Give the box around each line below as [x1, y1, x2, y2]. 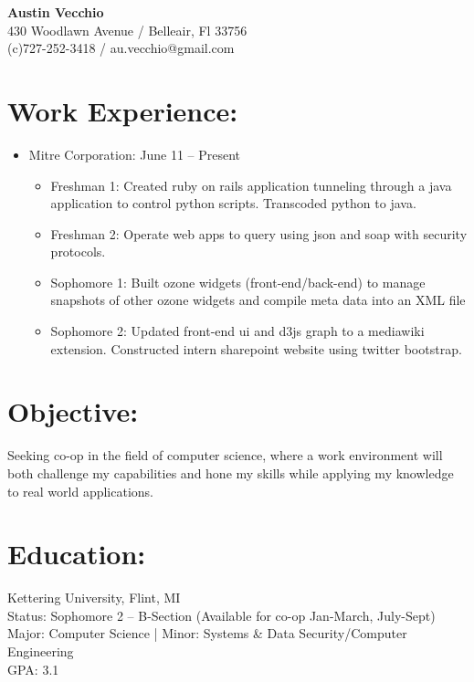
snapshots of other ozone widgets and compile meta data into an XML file [50, 290, 466, 310]
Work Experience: [7, 91, 238, 129]
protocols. [50, 242, 106, 261]
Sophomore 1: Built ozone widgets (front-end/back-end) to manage [50, 272, 426, 291]
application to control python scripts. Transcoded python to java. [50, 194, 416, 213]
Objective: [7, 393, 139, 430]
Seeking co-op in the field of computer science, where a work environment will [7, 446, 443, 465]
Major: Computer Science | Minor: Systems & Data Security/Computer [7, 624, 407, 643]
